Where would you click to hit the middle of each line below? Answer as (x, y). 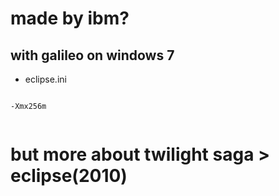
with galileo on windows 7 (92, 55)
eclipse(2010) (69, 176)
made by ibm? (70, 18)
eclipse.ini (45, 79)
